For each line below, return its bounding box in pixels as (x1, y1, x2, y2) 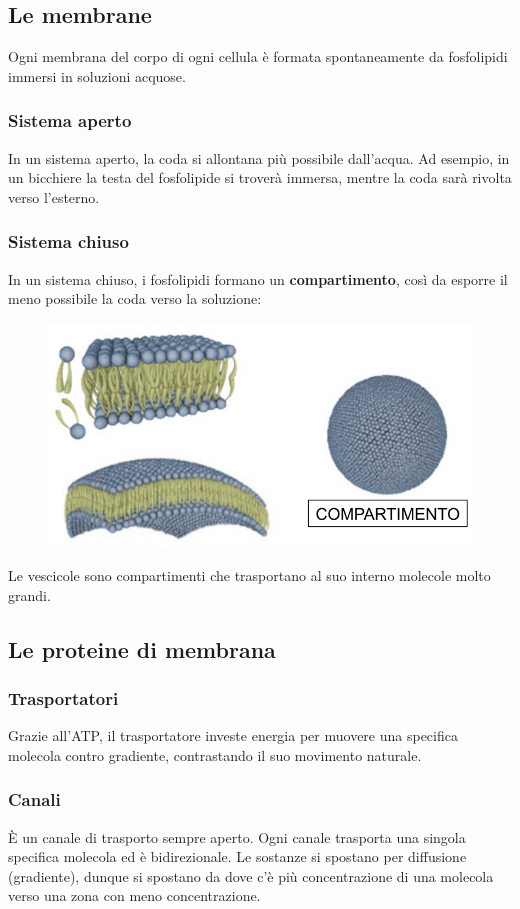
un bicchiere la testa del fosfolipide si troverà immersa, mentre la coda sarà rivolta (8, 167, 512, 188)
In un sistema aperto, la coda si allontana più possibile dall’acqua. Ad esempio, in (8, 147, 510, 168)
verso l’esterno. (8, 186, 100, 207)
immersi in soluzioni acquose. (8, 65, 186, 86)
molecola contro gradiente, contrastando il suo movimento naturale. (8, 744, 422, 765)
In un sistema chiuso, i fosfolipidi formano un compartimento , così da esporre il (8, 268, 508, 289)
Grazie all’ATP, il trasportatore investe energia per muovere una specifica (8, 725, 458, 746)
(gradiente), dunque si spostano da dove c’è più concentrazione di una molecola (8, 865, 494, 886)
